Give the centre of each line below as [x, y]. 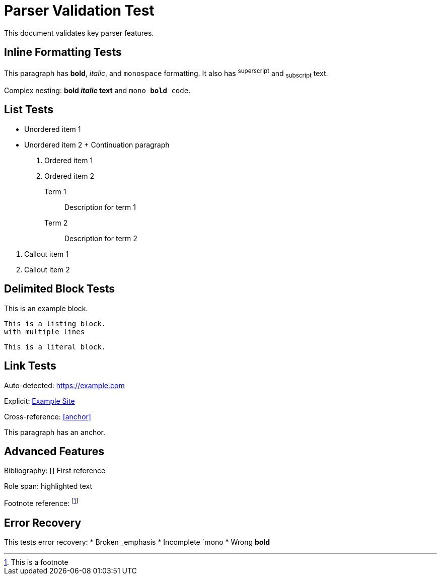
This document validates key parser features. [79, 33]
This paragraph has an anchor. [55, 432]
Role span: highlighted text [48, 486]
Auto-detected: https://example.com [64, 385]
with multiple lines [45, 332]
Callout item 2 [47, 269]
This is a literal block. [55, 347]
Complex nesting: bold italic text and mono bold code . [97, 91]
